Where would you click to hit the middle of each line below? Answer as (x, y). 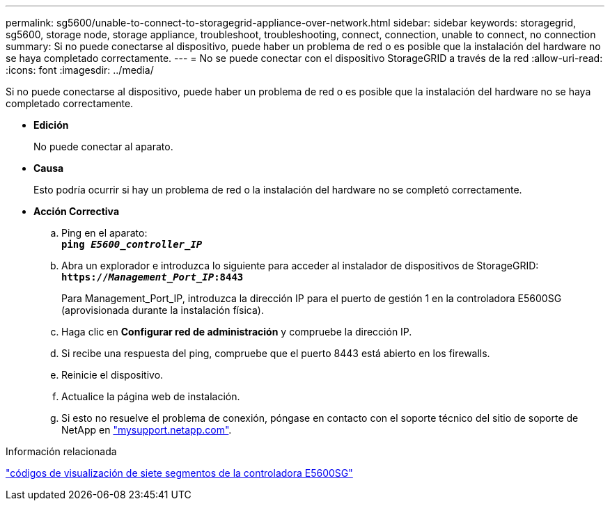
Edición (51, 125)
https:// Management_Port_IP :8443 (152, 277)
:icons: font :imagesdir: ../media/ (80, 70)
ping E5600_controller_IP (132, 244)
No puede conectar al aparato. (103, 147)
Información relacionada (61, 451)
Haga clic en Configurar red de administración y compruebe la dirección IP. (237, 332)
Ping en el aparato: (104, 233)
